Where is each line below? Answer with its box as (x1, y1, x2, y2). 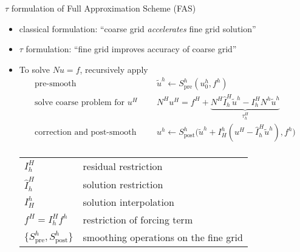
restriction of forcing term (83, 212, 193, 226)
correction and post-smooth (34, 128, 137, 137)
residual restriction (83, 159, 163, 174)
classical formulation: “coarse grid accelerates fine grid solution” (19, 22, 256, 35)
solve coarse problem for (34, 98, 124, 107)
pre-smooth (34, 80, 77, 89)
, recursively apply (80, 63, 148, 75)
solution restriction (83, 177, 163, 191)
